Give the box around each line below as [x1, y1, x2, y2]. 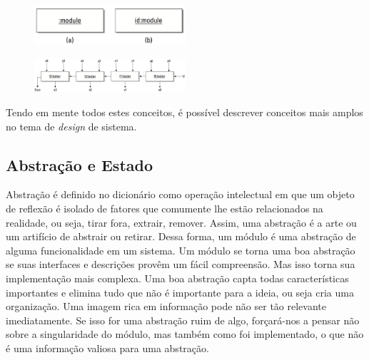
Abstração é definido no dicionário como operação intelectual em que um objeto [6, 187, 355, 202]
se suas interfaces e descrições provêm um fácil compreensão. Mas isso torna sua [6, 257, 355, 272]
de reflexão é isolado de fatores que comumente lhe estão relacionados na [6, 200, 323, 215]
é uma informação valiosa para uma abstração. [6, 340, 209, 355]
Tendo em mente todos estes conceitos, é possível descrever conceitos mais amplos [6, 104, 363, 119]
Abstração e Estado [6, 153, 153, 175]
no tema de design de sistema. [6, 118, 137, 133]
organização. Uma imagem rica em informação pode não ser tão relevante [6, 299, 326, 314]
